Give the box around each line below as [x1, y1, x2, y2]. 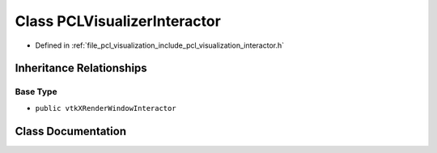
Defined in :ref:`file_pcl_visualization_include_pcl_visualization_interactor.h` [35, 40, 285, 50]
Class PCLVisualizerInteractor [15, 12, 222, 30]
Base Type [15, 86, 57, 97]
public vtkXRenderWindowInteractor [35, 104, 177, 113]
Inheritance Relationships [15, 62, 147, 75]
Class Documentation [15, 124, 127, 138]
